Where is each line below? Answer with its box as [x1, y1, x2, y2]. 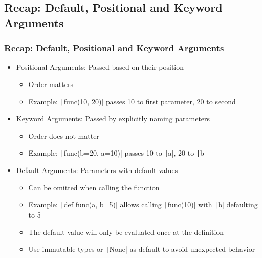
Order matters [28, 78, 73, 89]
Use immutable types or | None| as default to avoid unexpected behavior [28, 244, 255, 254]
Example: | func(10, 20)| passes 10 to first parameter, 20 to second [28, 96, 236, 106]
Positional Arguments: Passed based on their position [16, 61, 184, 72]
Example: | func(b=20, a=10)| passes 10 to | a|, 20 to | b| [28, 147, 206, 158]
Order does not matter [28, 130, 99, 141]
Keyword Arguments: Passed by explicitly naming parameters [16, 113, 210, 124]
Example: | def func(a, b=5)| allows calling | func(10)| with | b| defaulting [28, 199, 258, 210]
